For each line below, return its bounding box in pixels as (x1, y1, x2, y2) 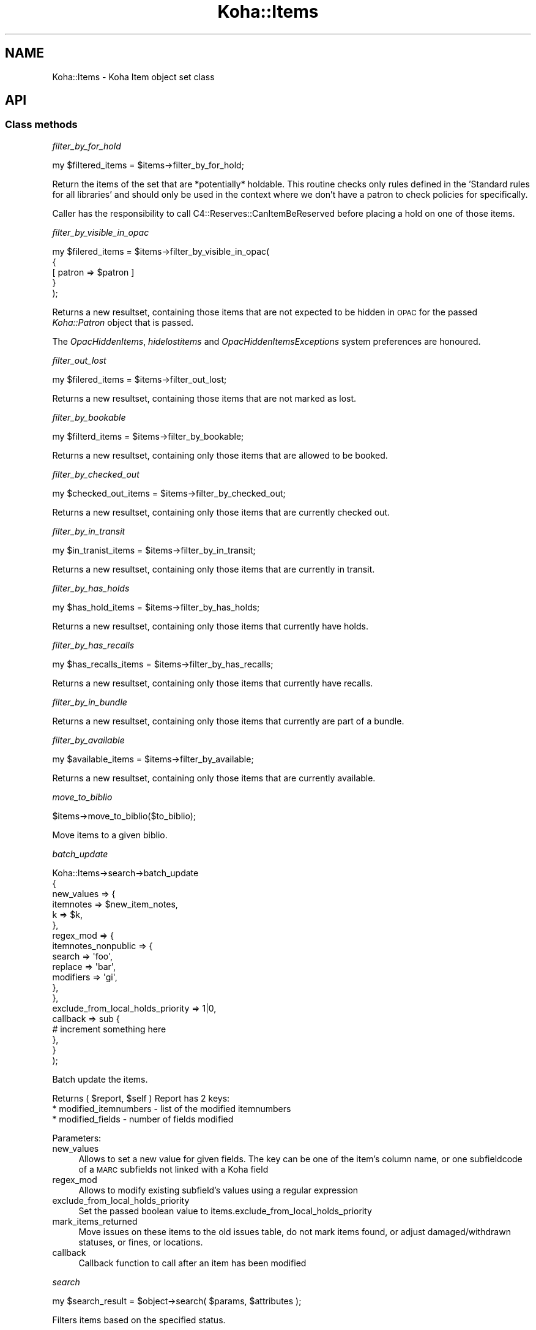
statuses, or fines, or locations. (78, 1236, 203, 1247)
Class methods (5, 118, 78, 131)
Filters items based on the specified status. (52, 1314, 226, 1325)
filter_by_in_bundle (52, 696, 127, 707)
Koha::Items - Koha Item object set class (52, 71, 215, 82)
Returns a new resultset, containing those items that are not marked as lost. (52, 393, 357, 404)
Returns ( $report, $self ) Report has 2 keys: (52, 1092, 230, 1103)
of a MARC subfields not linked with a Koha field (78, 1163, 269, 1174)
